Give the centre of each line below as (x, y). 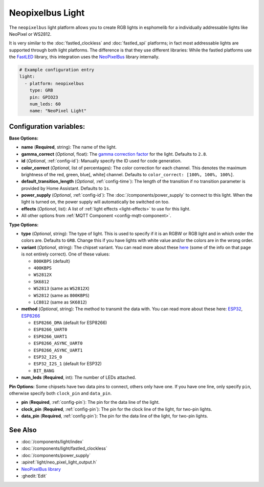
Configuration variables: (47, 127)
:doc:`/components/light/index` (53, 442)
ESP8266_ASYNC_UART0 (58, 343)
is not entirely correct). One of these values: (66, 254)
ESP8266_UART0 (50, 330)
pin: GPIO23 (44, 97)
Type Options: (24, 225)
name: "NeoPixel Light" (58, 111)
